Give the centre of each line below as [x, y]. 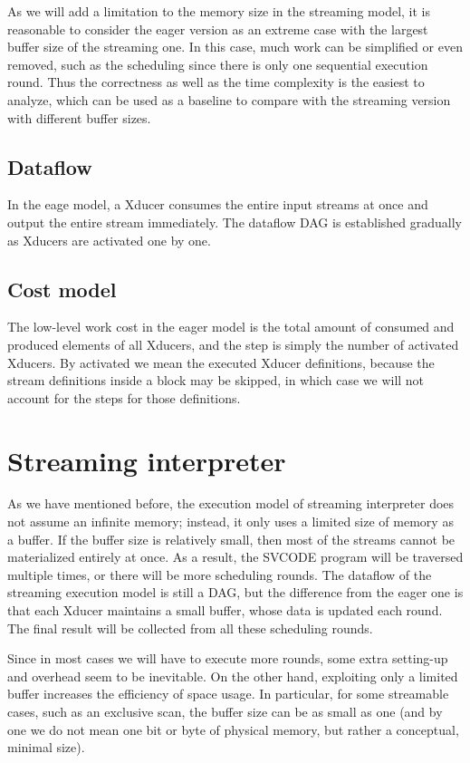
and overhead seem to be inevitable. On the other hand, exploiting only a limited [233, 676]
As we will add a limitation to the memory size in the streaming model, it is [219, 11]
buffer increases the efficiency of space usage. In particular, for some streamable [228, 694]
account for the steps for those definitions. [124, 397]
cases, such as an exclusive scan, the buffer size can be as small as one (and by [225, 711]
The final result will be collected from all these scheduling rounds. [190, 628]
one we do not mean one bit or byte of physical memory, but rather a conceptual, [233, 729]
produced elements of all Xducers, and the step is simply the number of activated [233, 344]
